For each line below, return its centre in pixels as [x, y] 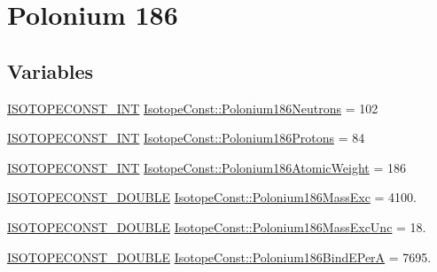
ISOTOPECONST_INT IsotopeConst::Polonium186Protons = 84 [186, 138]
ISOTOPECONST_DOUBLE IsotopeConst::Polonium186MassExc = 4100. [212, 197]
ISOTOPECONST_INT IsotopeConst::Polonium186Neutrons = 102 [193, 108]
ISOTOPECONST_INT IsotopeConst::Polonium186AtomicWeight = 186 [207, 167]
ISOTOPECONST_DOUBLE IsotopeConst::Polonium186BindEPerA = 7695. [219, 256]
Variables [51, 70]
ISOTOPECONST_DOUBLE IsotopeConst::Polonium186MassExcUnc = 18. [217, 226]
